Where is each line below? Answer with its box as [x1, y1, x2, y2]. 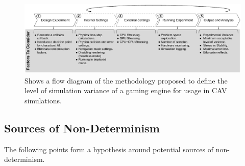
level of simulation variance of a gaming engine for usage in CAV [24, 85, 227, 96]
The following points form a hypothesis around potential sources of [4, 144, 214, 154]
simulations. [24, 95, 62, 105]
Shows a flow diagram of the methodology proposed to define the [24, 75, 228, 86]
